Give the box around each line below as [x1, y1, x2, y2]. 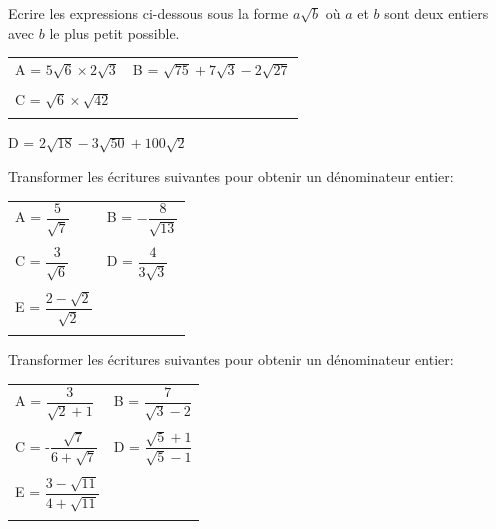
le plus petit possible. [49, 22, 180, 43]
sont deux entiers [384, 3, 489, 23]
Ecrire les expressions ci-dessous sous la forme [8, 3, 289, 23]
